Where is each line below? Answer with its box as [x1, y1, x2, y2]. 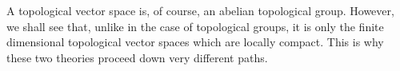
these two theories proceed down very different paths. [6, 49, 268, 65]
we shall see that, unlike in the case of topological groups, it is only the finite [6, 18, 384, 34]
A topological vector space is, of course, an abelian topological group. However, [6, 2, 394, 18]
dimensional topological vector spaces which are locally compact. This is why [6, 34, 384, 50]
